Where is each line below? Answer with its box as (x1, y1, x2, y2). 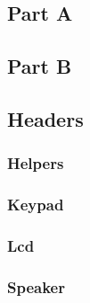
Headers (7, 104, 84, 132)
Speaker (7, 275, 65, 298)
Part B (7, 52, 72, 80)
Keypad (7, 193, 64, 216)
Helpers (7, 152, 64, 174)
